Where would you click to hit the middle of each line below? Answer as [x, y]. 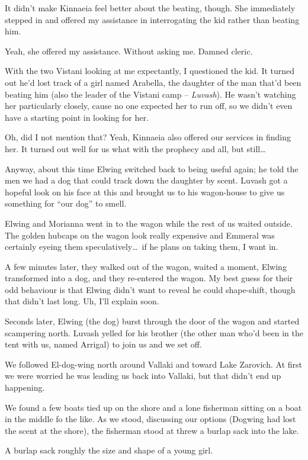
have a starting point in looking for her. [77, 117]
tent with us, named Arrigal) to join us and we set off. [103, 344]
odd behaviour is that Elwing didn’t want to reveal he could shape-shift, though [150, 289]
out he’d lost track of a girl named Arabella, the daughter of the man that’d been [153, 82]
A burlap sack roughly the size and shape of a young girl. [109, 450]
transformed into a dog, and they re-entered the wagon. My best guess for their [149, 278]
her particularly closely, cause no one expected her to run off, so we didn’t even [149, 106]
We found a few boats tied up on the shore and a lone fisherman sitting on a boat [153, 407]
